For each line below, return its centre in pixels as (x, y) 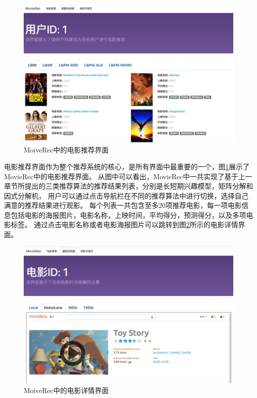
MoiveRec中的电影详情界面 (66, 390)
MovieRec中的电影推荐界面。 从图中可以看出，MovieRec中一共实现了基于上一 (128, 176)
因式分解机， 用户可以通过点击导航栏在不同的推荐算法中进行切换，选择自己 (126, 195)
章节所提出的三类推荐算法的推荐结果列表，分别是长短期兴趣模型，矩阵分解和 (128, 186)
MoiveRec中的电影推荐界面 (66, 150)
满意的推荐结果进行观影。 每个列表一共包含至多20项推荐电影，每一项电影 (123, 205)
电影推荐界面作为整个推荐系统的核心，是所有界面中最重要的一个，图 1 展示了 (127, 166)
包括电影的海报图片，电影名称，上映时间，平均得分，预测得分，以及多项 (128, 215)
